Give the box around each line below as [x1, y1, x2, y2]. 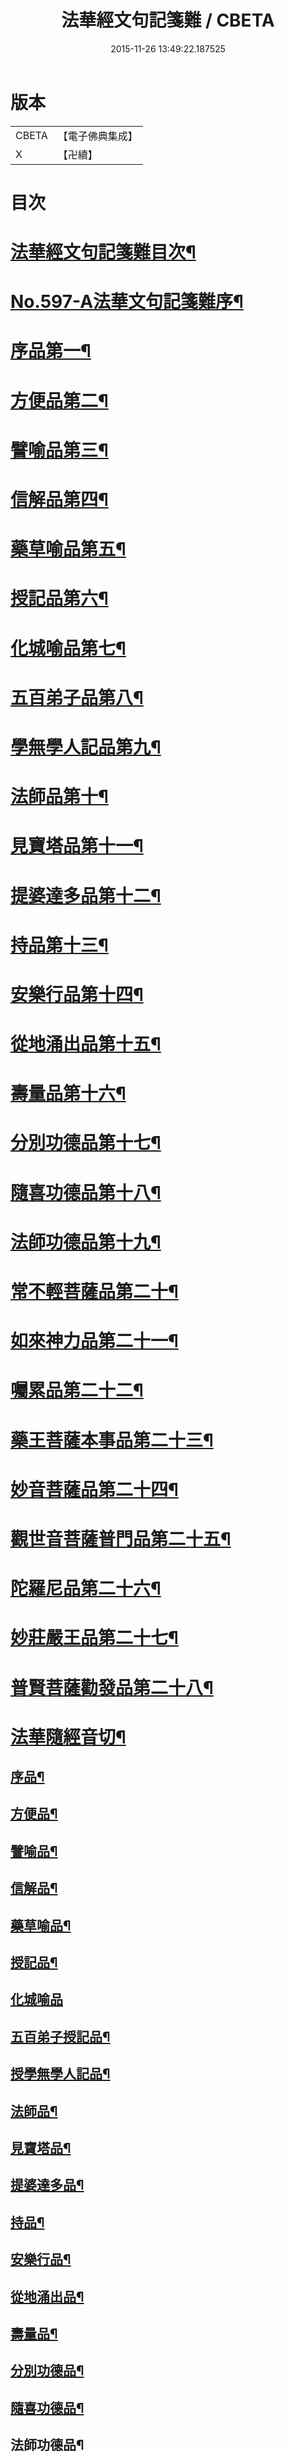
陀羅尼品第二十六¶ [10, 1577, 162, 1600]
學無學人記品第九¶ [10, 736, 162, 758]
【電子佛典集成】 [57, 129, 138, 143]
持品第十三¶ [10, 934, 109, 956]
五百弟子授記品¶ [10, 2028, 111, 2045]
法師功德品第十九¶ [10, 1231, 162, 1253]
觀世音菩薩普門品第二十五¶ [10, 1527, 232, 1550]
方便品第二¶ [10, 389, 109, 412]
